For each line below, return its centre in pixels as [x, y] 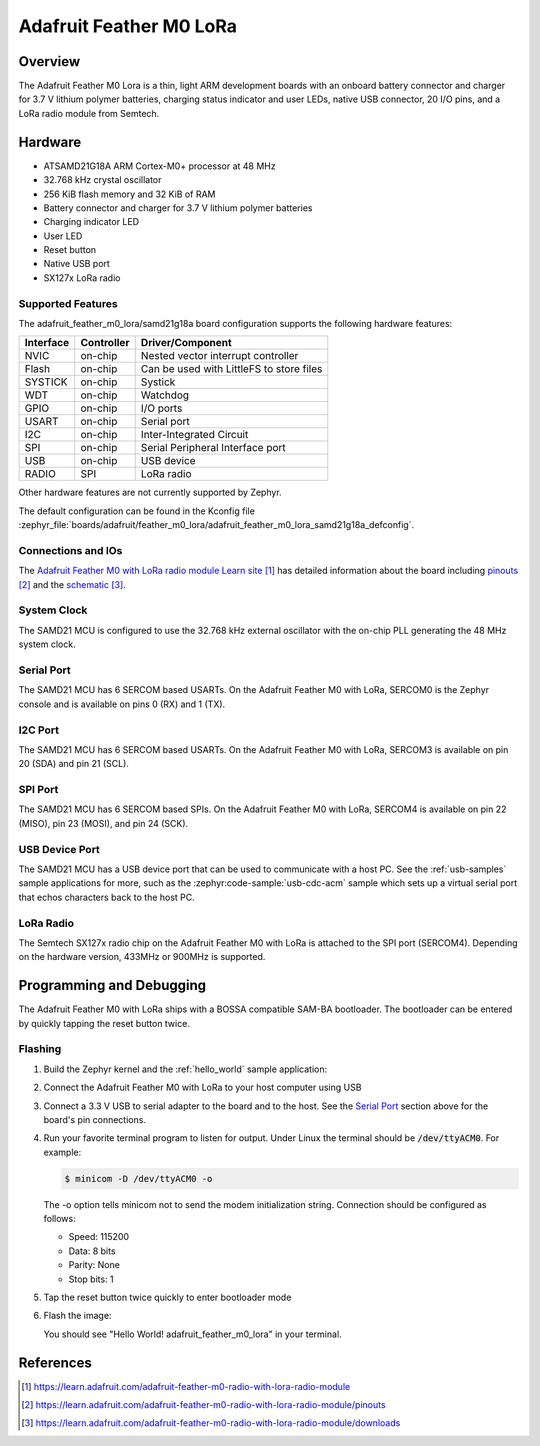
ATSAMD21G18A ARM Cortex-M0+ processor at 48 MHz [159, 166]
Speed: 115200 [99, 1237]
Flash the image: [77, 1316]
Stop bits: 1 [91, 1279]
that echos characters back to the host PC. [106, 897]
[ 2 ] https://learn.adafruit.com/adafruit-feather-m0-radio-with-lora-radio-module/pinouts [203, 1405]
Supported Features [68, 303]
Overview [49, 61]
